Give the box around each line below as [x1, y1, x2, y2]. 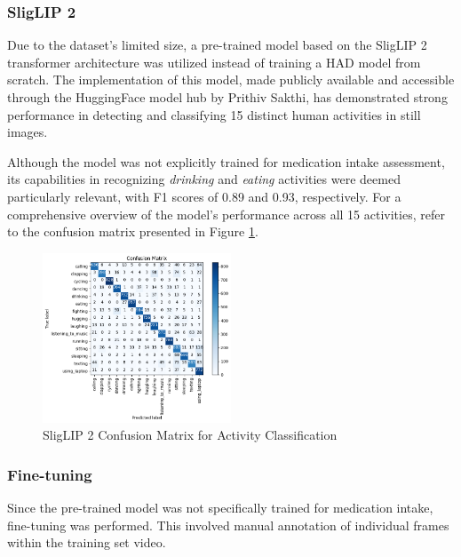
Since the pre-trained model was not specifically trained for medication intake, [7, 498, 433, 517]
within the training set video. [7, 533, 166, 552]
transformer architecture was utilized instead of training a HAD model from [7, 52, 421, 71]
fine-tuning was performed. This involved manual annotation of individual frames [7, 515, 449, 534]
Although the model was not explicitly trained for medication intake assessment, [7, 152, 445, 171]
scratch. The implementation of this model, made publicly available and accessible [7, 70, 455, 89]
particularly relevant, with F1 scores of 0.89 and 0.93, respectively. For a [7, 187, 401, 205]
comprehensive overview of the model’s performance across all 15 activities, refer [7, 204, 445, 223]
